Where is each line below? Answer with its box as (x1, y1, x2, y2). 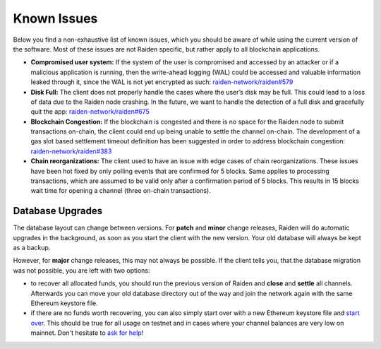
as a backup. (13, 244, 51, 252)
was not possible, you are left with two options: (13, 266, 151, 275)
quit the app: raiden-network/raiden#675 (30, 107, 150, 116)
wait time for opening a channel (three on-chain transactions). (30, 187, 211, 195)
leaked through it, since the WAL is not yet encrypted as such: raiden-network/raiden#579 (30, 78, 294, 86)
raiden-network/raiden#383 (30, 147, 112, 155)
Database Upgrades (13, 205, 103, 217)
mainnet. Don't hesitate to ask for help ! (30, 329, 144, 337)
